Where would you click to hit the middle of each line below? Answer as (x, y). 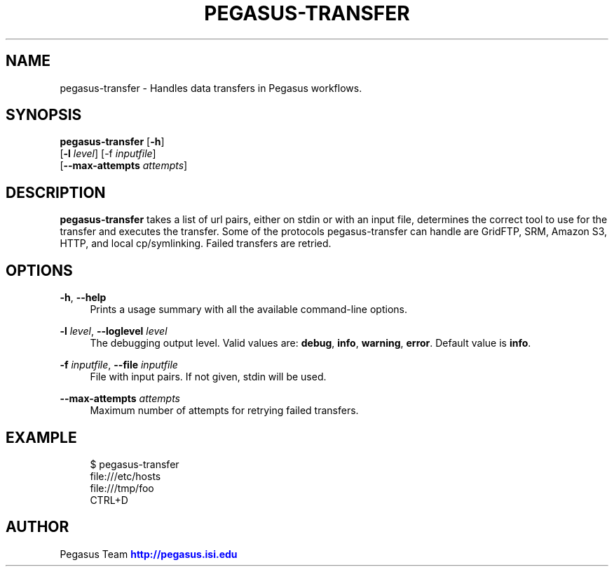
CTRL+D (109, 500)
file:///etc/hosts (125, 476)
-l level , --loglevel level (114, 331)
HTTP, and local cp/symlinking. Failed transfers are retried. (196, 244)
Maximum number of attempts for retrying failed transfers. (224, 411)
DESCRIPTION (56, 192)
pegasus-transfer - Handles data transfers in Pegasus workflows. (211, 88)
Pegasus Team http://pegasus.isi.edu (149, 554)
